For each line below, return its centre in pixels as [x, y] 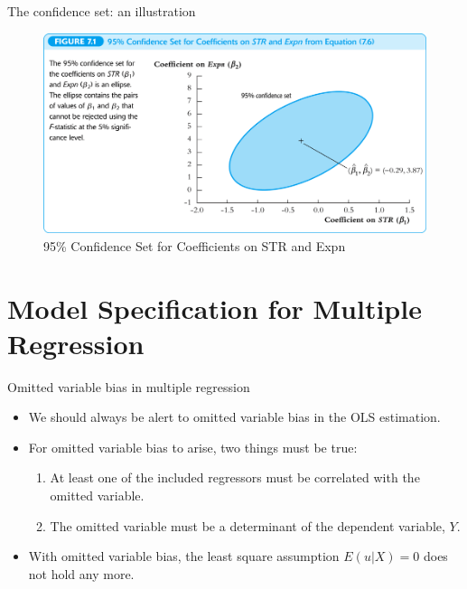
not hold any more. [81, 573]
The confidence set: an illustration [102, 11]
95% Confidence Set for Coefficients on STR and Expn [195, 245]
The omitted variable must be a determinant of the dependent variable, [248, 525]
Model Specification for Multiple [215, 308]
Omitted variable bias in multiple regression [129, 386]
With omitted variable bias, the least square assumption [184, 556]
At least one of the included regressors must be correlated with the [235, 477]
